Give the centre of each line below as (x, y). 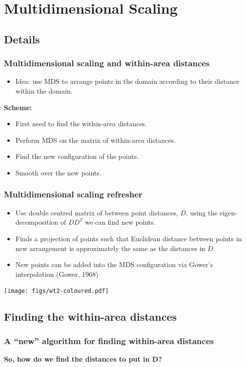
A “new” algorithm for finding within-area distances (109, 340)
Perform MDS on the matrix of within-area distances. (95, 140)
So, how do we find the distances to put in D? (83, 358)
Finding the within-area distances (91, 317)
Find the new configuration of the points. (77, 156)
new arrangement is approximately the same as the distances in (110, 248)
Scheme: (18, 107)
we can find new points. (120, 222)
